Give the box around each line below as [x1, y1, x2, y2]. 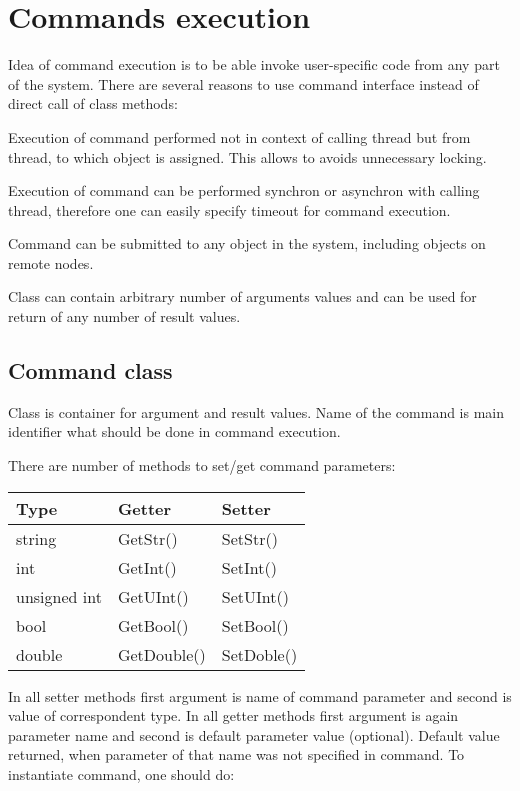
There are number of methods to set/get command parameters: [8, 455, 396, 476]
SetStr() [221, 526, 278, 550]
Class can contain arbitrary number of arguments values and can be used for [8, 286, 477, 307]
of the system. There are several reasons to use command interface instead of [8, 73, 479, 94]
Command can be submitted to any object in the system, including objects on [8, 233, 486, 254]
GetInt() [117, 555, 177, 579]
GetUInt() [117, 584, 189, 608]
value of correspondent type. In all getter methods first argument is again [8, 705, 459, 726]
